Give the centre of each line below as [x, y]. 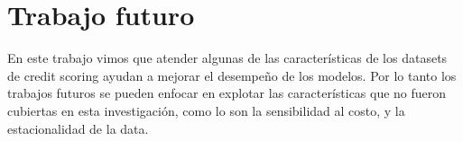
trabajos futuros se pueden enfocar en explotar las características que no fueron [227, 93]
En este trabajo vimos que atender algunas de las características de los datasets [227, 58]
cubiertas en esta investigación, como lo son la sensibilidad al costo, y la [206, 110]
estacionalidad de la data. [78, 128]
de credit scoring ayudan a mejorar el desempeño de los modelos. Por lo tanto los [232, 75]
